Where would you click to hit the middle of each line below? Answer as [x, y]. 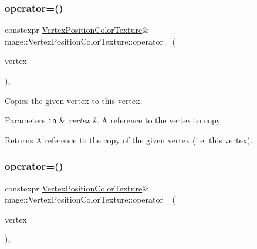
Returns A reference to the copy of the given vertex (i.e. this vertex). [129, 139]
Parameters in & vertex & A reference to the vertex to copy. [114, 120]
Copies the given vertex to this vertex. [74, 100]
